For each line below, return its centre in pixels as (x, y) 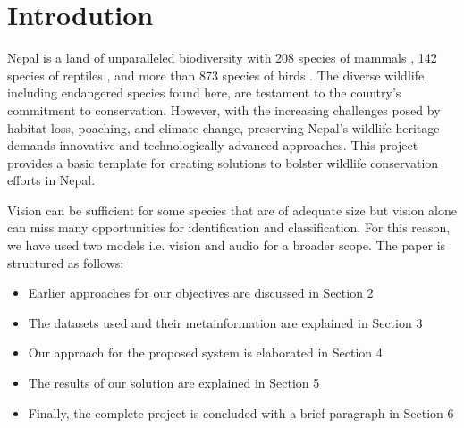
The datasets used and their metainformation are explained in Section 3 (225, 322)
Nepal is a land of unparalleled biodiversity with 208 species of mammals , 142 (222, 58)
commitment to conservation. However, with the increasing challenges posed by (224, 109)
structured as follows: (66, 262)
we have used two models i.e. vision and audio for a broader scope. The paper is (227, 245)
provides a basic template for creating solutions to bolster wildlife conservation (223, 162)
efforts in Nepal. (51, 180)
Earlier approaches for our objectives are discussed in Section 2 (201, 293)
